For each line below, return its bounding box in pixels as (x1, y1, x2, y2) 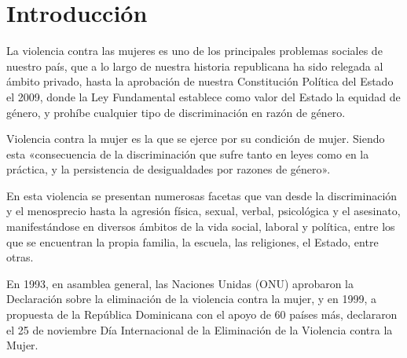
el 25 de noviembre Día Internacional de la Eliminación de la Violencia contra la (6, 321, 393, 338)
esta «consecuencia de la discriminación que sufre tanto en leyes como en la (6, 145, 369, 162)
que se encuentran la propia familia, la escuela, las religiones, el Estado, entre (6, 233, 379, 250)
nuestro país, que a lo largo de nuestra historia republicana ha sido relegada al (6, 57, 383, 74)
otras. (6, 249, 34, 265)
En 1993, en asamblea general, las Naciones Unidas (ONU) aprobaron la (6, 275, 354, 291)
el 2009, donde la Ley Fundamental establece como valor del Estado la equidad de (6, 88, 401, 104)
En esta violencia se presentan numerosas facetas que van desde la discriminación (6, 187, 398, 203)
